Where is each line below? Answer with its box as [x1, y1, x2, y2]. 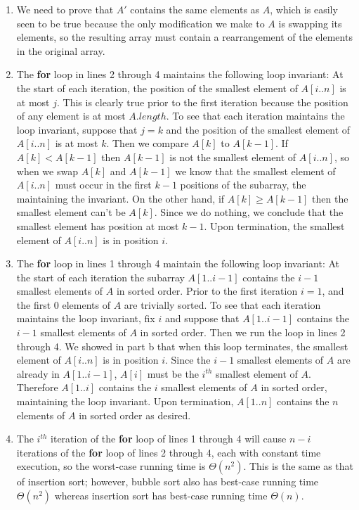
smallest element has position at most [16, 218, 179, 233]
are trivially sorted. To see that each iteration [124, 297, 321, 312]
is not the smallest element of [169, 149, 296, 164]
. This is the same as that [243, 459, 354, 473]
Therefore [16, 380, 58, 395]
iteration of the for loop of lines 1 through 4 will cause [51, 431, 287, 446]
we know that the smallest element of [175, 163, 336, 178]
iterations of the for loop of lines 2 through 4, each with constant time [16, 445, 321, 459]
